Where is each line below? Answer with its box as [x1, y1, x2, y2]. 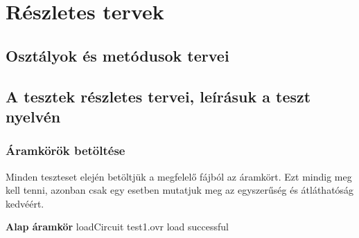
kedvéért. [6, 196, 44, 210]
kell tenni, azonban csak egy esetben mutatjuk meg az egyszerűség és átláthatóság [6, 183, 354, 197]
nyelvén [6, 105, 61, 127]
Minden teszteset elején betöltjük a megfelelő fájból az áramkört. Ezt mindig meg [6, 169, 352, 183]
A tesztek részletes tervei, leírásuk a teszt [6, 85, 311, 107]
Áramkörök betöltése [6, 142, 125, 159]
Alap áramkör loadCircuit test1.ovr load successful [6, 219, 229, 234]
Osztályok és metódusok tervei [6, 44, 229, 66]
